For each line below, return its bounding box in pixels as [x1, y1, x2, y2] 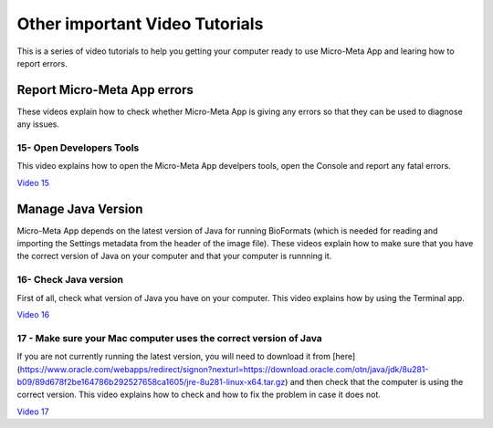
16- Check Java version [16, 274, 123, 287]
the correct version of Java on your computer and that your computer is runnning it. [16, 251, 332, 262]
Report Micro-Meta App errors [16, 82, 194, 98]
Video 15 [16, 177, 50, 188]
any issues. [16, 119, 59, 130]
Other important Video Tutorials [16, 14, 264, 34]
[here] [331, 351, 356, 362]
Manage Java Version [16, 201, 143, 216]
